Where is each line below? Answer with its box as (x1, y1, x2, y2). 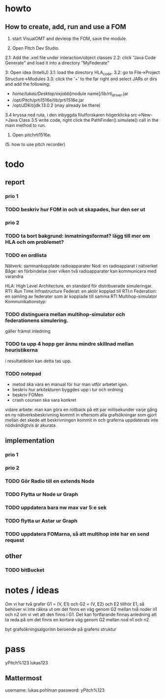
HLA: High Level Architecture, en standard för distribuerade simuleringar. (5, 283, 153, 289)
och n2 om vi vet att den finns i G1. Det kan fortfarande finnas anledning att (5, 611, 157, 618)
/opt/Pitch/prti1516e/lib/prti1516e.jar (12, 97, 84, 103)
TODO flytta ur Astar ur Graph (5, 517, 78, 524)
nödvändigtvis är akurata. (5, 422, 57, 428)
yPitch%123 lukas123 (5, 660, 48, 666)
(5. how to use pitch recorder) (5, 141, 65, 147)
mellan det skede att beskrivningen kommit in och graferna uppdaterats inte (5, 417, 159, 423)
